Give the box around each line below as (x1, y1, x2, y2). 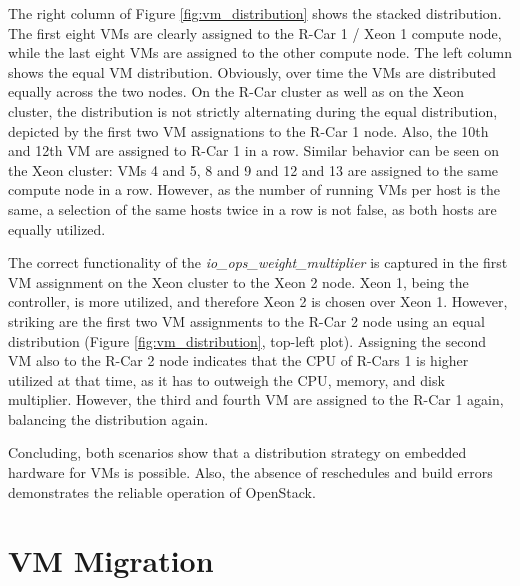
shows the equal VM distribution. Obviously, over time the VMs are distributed (8, 61, 496, 82)
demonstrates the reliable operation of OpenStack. (8, 481, 316, 502)
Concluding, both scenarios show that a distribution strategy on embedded (8, 442, 467, 463)
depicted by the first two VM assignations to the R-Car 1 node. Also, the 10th (8, 120, 489, 141)
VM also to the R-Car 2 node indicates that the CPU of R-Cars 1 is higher (8, 350, 469, 371)
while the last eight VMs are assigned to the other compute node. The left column (8, 42, 512, 63)
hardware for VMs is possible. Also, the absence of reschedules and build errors (8, 462, 493, 483)
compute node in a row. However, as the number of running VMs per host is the (8, 179, 501, 200)
